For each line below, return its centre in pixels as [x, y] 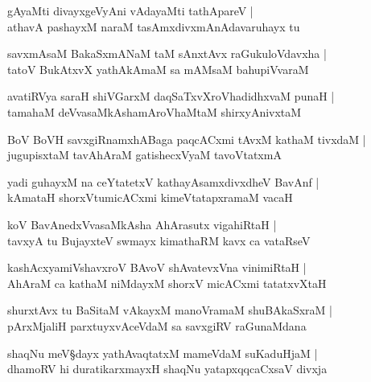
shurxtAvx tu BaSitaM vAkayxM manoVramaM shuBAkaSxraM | [170, 310]
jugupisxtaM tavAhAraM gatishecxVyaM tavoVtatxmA [144, 155]
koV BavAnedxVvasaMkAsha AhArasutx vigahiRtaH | [142, 224]
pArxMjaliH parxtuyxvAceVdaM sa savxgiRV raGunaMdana [157, 325]
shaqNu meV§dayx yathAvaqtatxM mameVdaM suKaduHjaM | [163, 353]
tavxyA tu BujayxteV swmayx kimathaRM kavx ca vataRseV [159, 240]
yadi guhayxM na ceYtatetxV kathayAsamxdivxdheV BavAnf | [163, 181]
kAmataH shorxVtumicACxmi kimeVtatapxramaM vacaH [150, 197]
